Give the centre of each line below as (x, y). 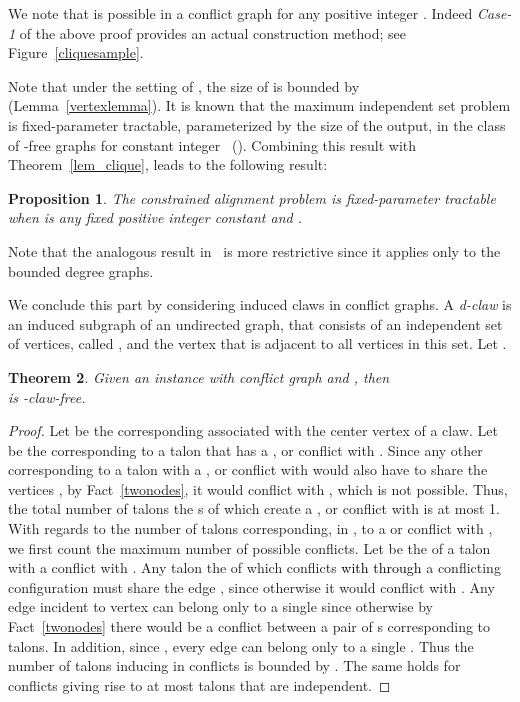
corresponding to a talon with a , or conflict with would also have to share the (248, 469)
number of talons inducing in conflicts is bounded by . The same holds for (234, 665)
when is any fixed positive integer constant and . (155, 217)
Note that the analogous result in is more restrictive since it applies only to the (254, 250)
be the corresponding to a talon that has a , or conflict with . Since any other (245, 449)
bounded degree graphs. (81, 270)
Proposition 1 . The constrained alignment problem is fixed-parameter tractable (252, 197)
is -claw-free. (47, 396)
